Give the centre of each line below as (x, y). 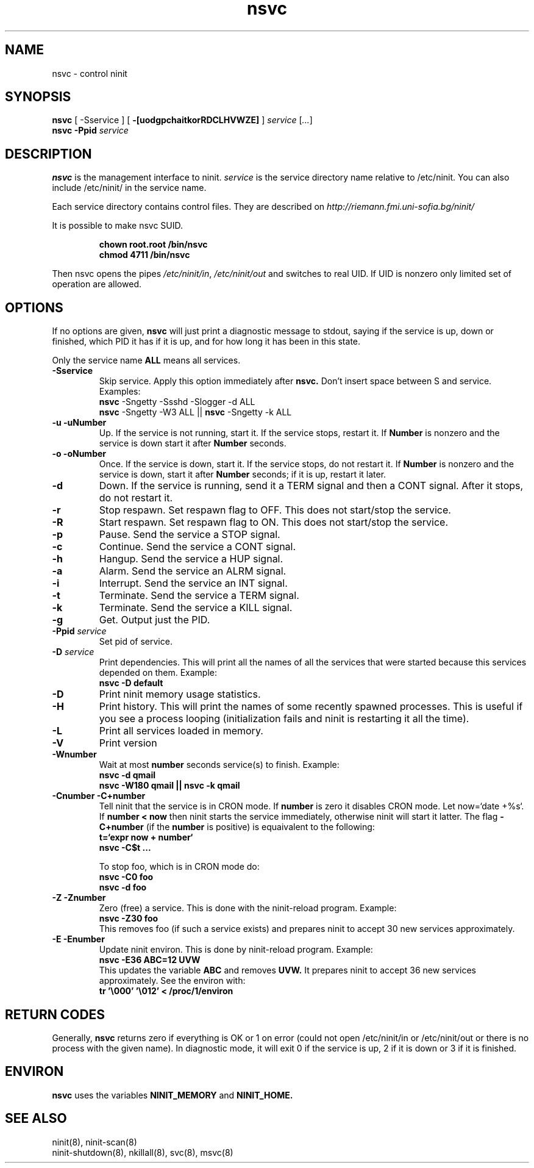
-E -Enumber (78, 939)
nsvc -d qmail (127, 775)
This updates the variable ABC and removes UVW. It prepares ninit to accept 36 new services (287, 970)
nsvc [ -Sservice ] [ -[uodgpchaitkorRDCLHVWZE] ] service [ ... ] (182, 120)
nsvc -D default (131, 683)
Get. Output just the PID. (155, 620)
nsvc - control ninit (90, 73)
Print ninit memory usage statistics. (180, 694)
